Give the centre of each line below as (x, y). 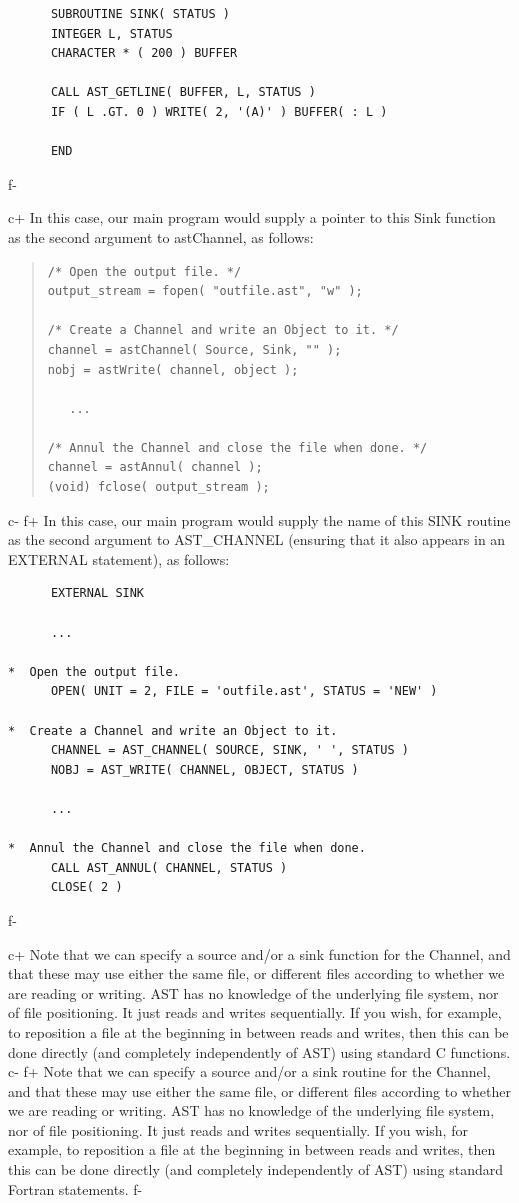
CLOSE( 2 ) (86, 887)
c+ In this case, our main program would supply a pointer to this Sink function (252, 217)
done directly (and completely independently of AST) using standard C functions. (259, 1051)
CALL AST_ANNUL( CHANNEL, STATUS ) (169, 867)
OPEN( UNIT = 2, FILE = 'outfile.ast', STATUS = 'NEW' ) (244, 691)
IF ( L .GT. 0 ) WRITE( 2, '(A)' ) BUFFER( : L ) (219, 111)
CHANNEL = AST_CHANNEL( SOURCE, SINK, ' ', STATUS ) (229, 750)
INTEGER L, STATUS (111, 33)
